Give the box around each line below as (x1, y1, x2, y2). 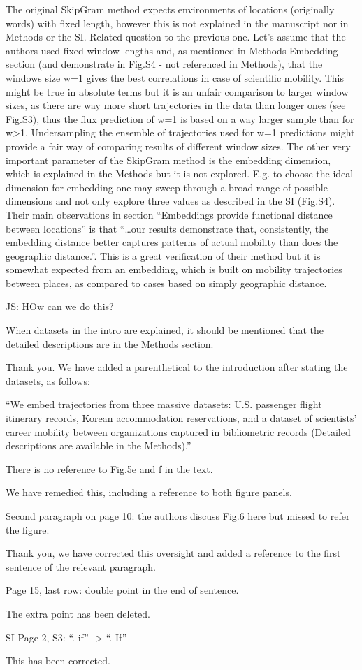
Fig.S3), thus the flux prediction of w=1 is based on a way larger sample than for (6, 111, 354, 126)
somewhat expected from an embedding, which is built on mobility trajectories (6, 262, 342, 277)
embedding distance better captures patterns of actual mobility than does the (6, 235, 338, 249)
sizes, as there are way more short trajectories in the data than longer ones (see (6, 98, 346, 112)
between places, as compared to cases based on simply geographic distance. (6, 275, 327, 290)
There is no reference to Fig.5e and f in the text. (6, 461, 213, 476)
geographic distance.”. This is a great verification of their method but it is (6, 248, 321, 263)
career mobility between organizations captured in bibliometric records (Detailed (6, 424, 351, 439)
